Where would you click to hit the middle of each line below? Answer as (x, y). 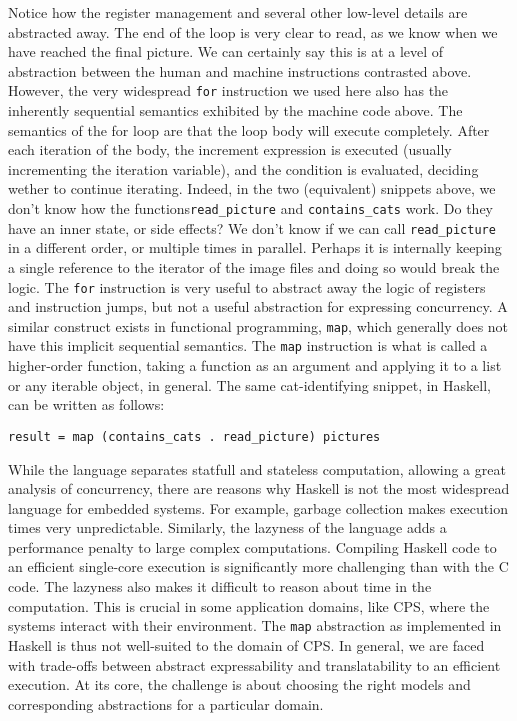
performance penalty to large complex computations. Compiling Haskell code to (252, 546)
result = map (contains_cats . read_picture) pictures (194, 436)
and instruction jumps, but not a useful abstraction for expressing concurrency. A (258, 306)
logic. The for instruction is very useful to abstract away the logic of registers (247, 286)
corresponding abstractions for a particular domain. (166, 703)
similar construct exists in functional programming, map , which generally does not (258, 325)
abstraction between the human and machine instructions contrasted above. (240, 70)
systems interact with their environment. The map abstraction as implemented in (255, 625)
